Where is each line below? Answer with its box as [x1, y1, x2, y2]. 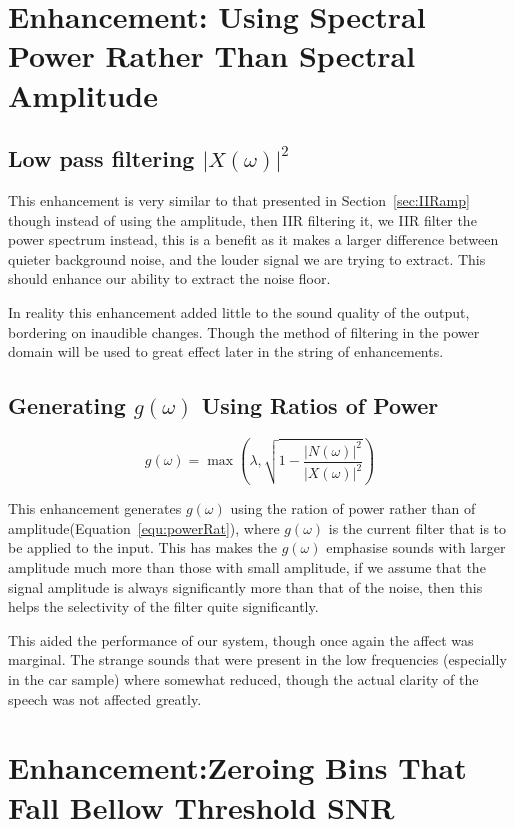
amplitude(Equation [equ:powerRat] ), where [8, 517, 280, 538]
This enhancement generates [8, 498, 182, 519]
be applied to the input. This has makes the [8, 537, 277, 558]
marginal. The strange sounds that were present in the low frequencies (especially [8, 649, 507, 670]
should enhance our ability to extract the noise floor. [8, 268, 331, 289]
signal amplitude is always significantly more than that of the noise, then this [8, 576, 483, 597]
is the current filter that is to [328, 517, 507, 538]
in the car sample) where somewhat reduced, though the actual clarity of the [8, 668, 479, 689]
